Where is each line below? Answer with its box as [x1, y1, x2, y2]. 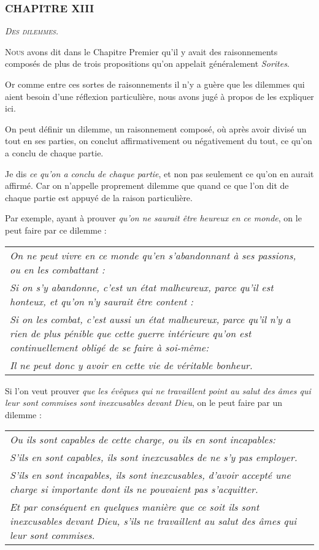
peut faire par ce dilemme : [5, 223, 107, 236]
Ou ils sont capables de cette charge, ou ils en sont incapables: [10, 432, 275, 447]
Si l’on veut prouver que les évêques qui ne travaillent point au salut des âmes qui [5, 384, 311, 397]
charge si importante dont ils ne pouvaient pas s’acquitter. [10, 482, 258, 497]
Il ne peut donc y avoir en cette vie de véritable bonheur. [10, 357, 253, 372]
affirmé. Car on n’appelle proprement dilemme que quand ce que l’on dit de [5, 179, 289, 192]
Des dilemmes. [5, 25, 59, 37]
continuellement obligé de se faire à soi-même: [10, 340, 209, 354]
